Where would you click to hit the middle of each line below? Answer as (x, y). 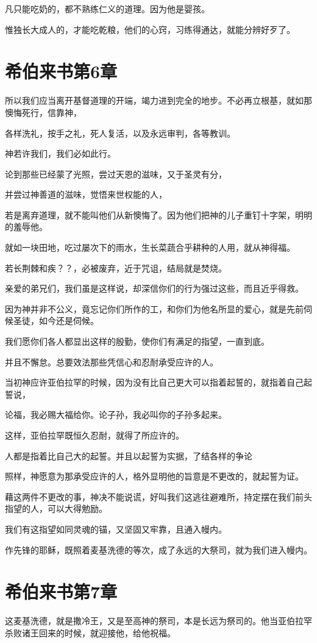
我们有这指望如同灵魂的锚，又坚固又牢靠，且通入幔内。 (116, 529)
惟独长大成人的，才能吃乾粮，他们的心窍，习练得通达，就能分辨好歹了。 (150, 29)
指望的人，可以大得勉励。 (56, 508)
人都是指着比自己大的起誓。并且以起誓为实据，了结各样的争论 (129, 455)
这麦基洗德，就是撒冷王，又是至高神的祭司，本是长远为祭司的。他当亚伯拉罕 (158, 621)
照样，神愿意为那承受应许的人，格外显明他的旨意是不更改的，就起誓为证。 (154, 476)
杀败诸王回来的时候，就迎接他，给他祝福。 (90, 632)
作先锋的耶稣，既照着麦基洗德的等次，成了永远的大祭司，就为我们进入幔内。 (158, 549)
